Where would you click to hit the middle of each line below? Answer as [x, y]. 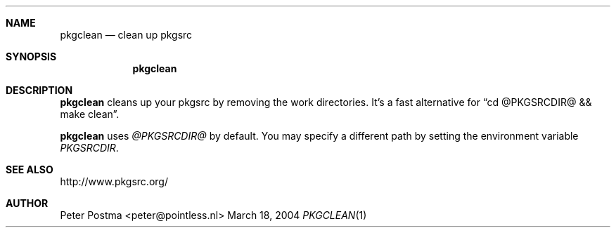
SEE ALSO [30, 169]
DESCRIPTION [39, 90]
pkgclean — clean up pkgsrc [126, 35]
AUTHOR [27, 203]
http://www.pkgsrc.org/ [114, 181]
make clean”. [90, 114]
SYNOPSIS [31, 56]
